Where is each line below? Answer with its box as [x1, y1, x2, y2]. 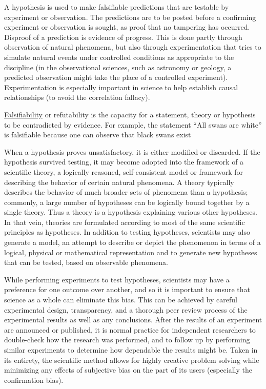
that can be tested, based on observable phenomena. [4, 257, 168, 268]
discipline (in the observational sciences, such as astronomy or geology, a [4, 62, 232, 72]
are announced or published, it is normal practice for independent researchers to [4, 324, 256, 335]
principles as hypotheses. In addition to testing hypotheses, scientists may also [4, 227, 250, 237]
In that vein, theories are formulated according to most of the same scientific [4, 216, 245, 227]
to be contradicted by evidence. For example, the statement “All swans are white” [4, 119, 262, 130]
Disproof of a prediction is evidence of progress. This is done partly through [4, 31, 242, 42]
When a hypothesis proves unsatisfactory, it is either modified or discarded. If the [4, 146, 260, 157]
